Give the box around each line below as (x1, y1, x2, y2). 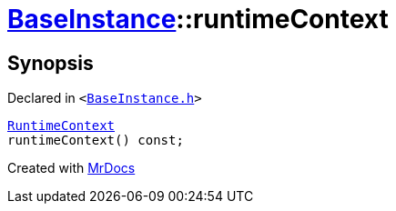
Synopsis (7, 51, 94, 75)
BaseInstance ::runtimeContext (7, 4, 389, 35)
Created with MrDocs (7, 160, 136, 176)
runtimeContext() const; (7, 133, 184, 148)
